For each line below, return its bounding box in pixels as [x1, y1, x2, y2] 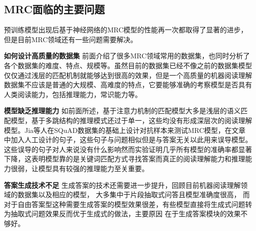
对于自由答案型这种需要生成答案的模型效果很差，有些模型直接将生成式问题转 [4, 199, 252, 209]
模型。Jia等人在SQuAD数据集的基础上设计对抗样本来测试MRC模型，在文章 [4, 125, 246, 135]
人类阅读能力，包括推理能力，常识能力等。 [4, 89, 142, 99]
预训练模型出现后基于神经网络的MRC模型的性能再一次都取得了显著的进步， [4, 25, 248, 35]
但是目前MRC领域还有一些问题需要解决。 [4, 34, 137, 44]
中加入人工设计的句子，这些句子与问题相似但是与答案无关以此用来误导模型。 [4, 134, 252, 145]
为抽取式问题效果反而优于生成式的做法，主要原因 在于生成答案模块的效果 [4, 208, 241, 219]
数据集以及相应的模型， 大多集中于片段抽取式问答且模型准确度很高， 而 [17, 189, 250, 200]
